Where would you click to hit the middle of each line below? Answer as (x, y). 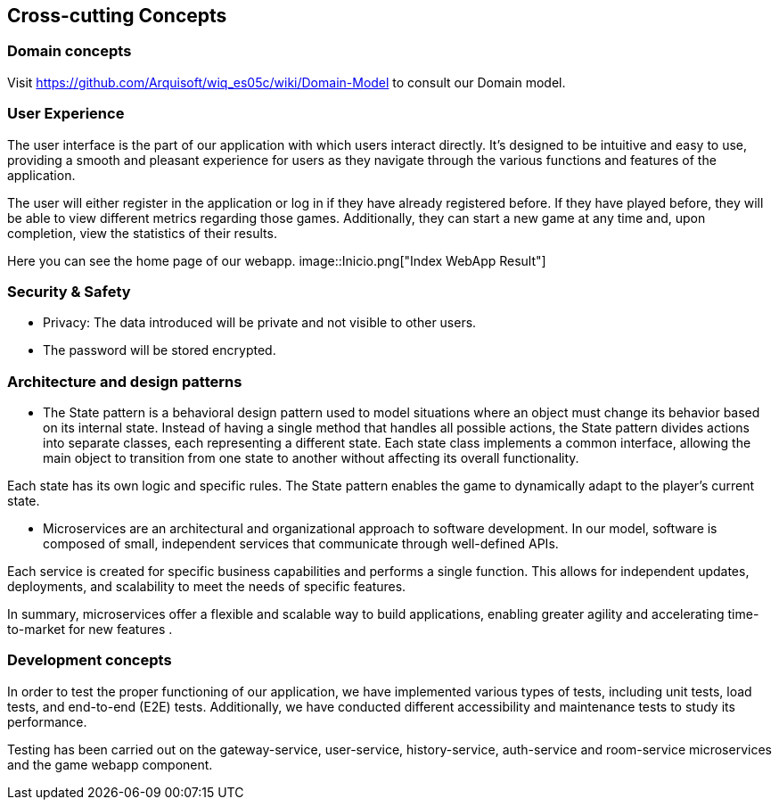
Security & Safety (69, 291)
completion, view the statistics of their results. (142, 233)
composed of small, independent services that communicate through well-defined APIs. (301, 544)
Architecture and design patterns (125, 381)
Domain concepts (70, 51)
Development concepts (90, 660)
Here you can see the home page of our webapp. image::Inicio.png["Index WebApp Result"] (277, 260)
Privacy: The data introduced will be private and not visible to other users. (260, 323)
